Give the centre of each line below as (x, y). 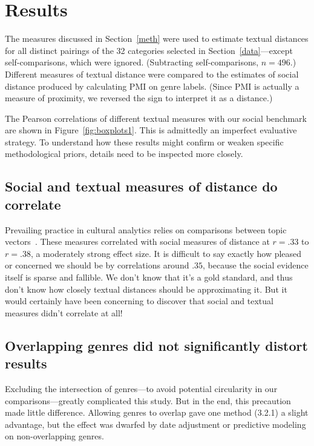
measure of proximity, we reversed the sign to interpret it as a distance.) (139, 98)
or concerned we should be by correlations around (97, 265)
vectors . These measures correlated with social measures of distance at (137, 241)
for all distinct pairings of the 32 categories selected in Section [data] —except (149, 50)
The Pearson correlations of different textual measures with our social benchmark (156, 118)
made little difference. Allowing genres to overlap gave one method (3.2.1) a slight (157, 412)
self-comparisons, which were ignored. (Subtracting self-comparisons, (132, 62)
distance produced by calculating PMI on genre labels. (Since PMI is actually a (152, 86)
